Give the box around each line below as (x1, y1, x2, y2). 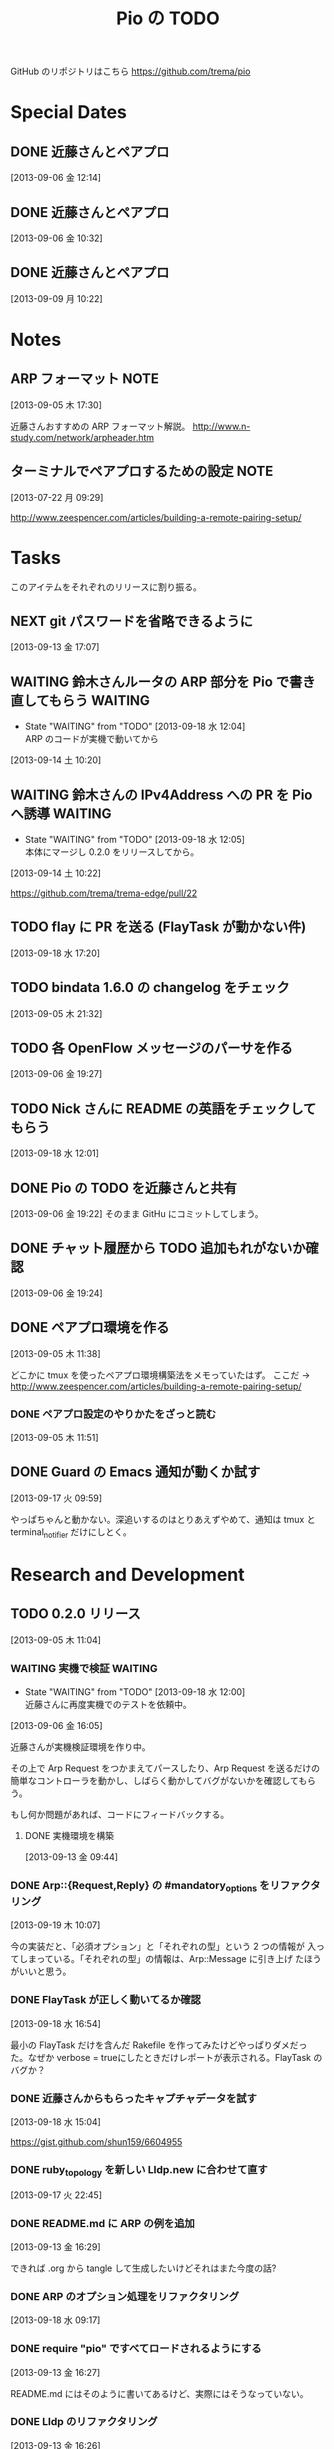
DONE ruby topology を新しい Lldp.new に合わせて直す (10, 2162, 268, 2179)
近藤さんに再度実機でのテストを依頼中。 (24, 1698, 192, 1710)
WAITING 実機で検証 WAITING (10, 1661, 158, 1675)
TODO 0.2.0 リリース (10, 1605, 142, 1623)
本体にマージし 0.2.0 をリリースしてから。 (24, 846, 200, 858)
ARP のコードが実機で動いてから (24, 733, 159, 745)
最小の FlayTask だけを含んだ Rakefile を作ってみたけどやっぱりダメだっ (10, 2039, 308, 2051)
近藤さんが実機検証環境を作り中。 (10, 1740, 151, 1753)
